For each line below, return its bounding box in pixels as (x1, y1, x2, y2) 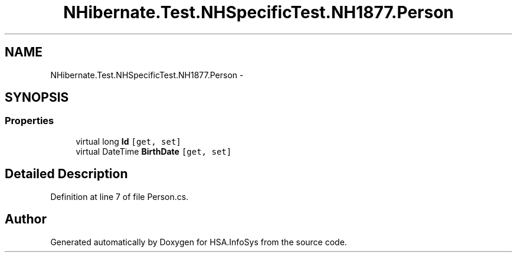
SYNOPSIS (5, 90, 69, 105)
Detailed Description (5, 166, 128, 182)
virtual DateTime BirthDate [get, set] (76, 146, 232, 156)
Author (5, 212, 47, 227)
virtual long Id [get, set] (76, 136, 181, 146)
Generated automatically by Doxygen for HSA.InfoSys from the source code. (50, 236, 347, 247)
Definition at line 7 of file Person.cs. (50, 191, 189, 202)
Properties (5, 115, 54, 127)
